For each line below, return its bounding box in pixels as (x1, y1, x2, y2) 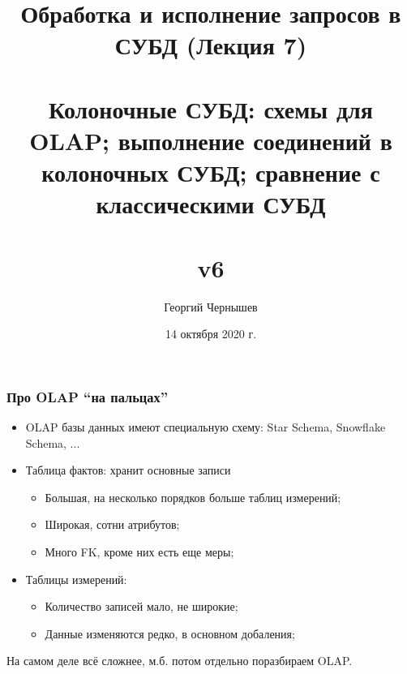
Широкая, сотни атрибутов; (45, 516, 180, 533)
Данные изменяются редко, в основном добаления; (45, 625, 295, 642)
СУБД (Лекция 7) (114, 28, 307, 62)
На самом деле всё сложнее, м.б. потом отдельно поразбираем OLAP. (6, 652, 353, 669)
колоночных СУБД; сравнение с (41, 156, 380, 189)
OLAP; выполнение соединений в (29, 123, 392, 157)
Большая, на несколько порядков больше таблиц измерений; (45, 488, 341, 505)
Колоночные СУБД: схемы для (49, 92, 373, 125)
